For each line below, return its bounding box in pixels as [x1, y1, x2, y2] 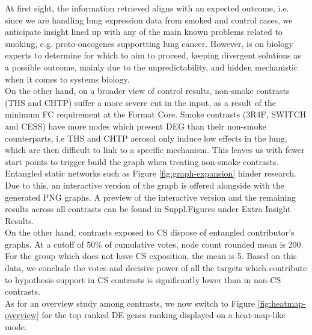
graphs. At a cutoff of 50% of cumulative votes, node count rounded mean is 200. [5, 237, 304, 250]
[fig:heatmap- [257, 296, 306, 309]
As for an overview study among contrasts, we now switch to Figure [5, 296, 255, 309]
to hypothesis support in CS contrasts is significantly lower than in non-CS [5, 273, 281, 286]
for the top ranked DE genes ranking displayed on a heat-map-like [41, 308, 286, 321]
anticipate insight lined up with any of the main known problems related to [5, 25, 283, 38]
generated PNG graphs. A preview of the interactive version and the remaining [5, 190, 296, 203]
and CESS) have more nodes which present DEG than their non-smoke [5, 119, 266, 132]
